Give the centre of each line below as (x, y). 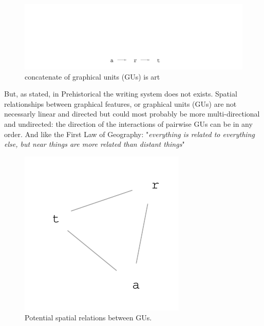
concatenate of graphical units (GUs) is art (92, 76)
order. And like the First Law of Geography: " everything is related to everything (129, 134)
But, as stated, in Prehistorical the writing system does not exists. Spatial (121, 94)
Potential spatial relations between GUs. (88, 318)
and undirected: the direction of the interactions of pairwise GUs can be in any (128, 124)
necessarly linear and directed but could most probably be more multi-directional (132, 114)
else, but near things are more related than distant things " (95, 144)
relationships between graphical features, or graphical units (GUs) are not (120, 103)
